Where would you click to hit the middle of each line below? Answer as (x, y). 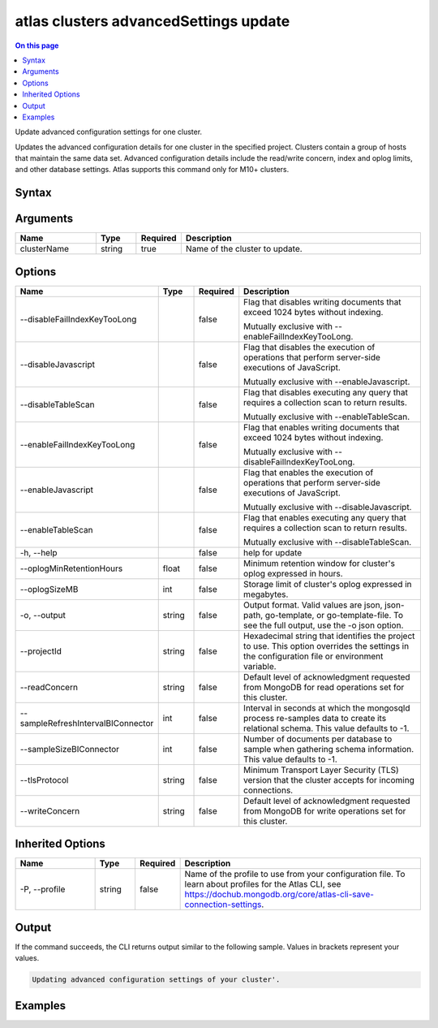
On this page (37, 45)
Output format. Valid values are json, (313, 605)
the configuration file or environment (313, 656)
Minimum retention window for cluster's (319, 563)
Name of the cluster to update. (244, 249)
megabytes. (266, 594)
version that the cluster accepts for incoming (329, 780)
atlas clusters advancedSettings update (152, 21)
